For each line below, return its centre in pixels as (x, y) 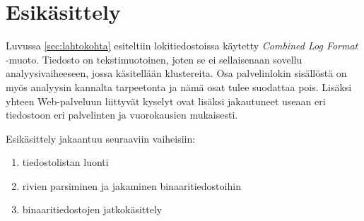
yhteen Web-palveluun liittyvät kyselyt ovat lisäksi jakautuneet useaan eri (166, 101)
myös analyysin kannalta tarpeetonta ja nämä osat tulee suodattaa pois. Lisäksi (179, 86)
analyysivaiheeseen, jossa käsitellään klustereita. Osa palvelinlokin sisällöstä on (176, 73)
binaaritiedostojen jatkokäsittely (92, 209)
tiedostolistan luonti (65, 162)
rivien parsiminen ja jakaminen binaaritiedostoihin (131, 185)
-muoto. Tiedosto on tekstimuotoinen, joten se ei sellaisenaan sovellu (154, 59)
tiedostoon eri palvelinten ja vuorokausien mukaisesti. (122, 115)
